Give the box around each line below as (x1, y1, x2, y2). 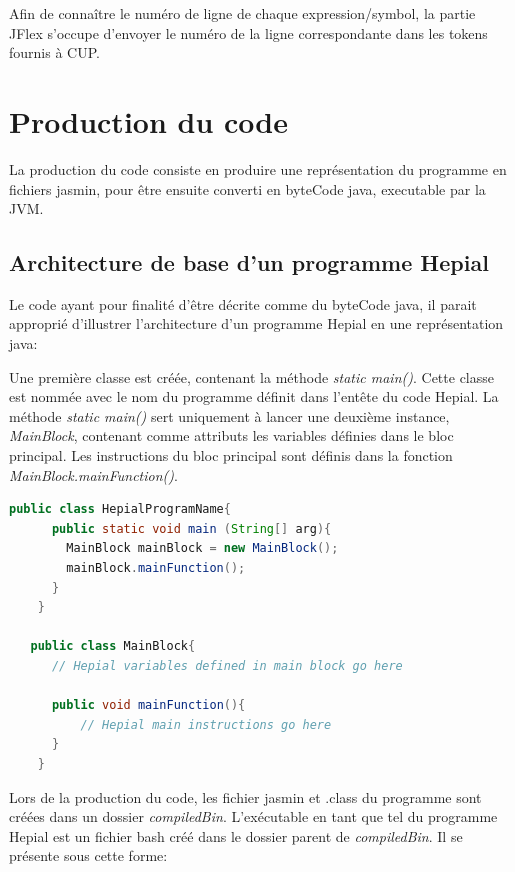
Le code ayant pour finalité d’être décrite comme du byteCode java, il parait (9, 293, 477, 314)
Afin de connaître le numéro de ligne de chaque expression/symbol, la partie (9, 3, 476, 23)
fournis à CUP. (9, 42, 100, 63)
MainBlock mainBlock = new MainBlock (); (66, 541, 339, 556)
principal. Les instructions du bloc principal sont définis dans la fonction (9, 445, 453, 466)
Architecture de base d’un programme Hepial (9, 247, 489, 278)
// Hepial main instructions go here (80, 717, 332, 732)
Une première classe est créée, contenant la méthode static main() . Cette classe (9, 366, 494, 387)
